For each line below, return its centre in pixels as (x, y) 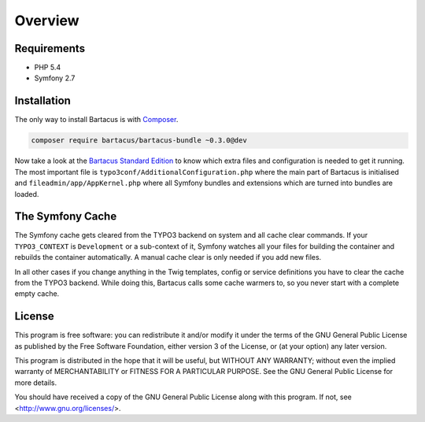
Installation (42, 101)
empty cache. (37, 294)
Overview (47, 20)
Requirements (50, 48)
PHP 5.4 (48, 68)
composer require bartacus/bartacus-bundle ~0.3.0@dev (139, 141)
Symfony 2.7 (55, 78)
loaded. (27, 194)
